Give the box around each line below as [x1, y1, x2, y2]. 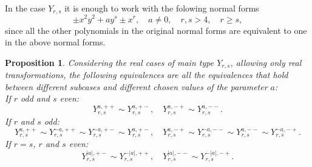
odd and [21, 92, 50, 105]
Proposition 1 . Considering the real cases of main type [5, 56, 214, 68]
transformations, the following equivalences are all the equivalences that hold [5, 68, 288, 81]
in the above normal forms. [5, 36, 106, 48]
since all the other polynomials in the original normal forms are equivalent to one [5, 24, 307, 36]
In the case [5, 2, 46, 14]
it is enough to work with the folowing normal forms [64, 2, 259, 14]
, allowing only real [230, 56, 302, 68]
